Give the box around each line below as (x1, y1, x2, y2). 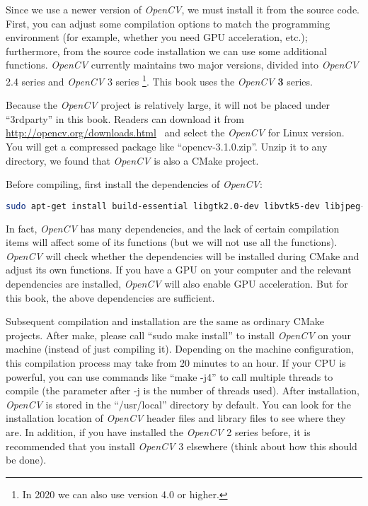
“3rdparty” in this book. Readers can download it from (6, 111, 244, 126)
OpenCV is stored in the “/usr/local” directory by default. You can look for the (6, 396, 351, 411)
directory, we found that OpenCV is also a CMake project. (6, 153, 259, 167)
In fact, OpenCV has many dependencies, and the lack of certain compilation (6, 220, 340, 235)
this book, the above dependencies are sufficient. (6, 290, 215, 305)
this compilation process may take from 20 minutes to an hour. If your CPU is (6, 355, 346, 370)
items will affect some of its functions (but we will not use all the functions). (6, 235, 338, 249)
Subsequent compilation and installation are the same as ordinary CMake (6, 314, 325, 329)
